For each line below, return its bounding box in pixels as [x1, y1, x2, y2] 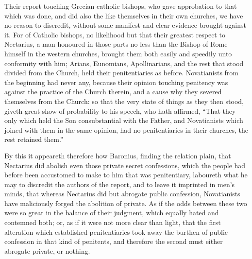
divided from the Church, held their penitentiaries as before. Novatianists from [4, 68, 239, 78]
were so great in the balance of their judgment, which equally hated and [4, 207, 219, 218]
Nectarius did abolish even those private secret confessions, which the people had [4, 160, 246, 170]
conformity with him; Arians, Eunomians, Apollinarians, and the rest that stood [4, 58, 244, 68]
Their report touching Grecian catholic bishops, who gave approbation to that [4, 1, 237, 11]
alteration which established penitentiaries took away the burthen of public [4, 226, 228, 237]
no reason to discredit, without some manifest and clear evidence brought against [4, 20, 246, 30]
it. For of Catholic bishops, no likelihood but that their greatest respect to [4, 29, 225, 39]
